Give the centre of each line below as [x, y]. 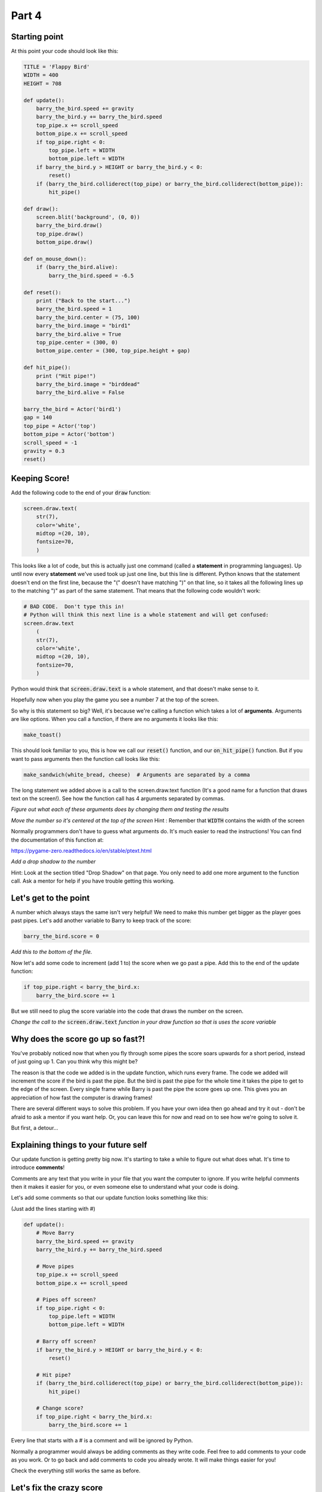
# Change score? [60, 1408]
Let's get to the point [50, 898]
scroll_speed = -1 [50, 443]
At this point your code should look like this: [65, 51]
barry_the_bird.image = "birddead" [88, 384]
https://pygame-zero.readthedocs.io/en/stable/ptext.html [81, 850]
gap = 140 [38, 417]
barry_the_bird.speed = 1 [74, 309]
